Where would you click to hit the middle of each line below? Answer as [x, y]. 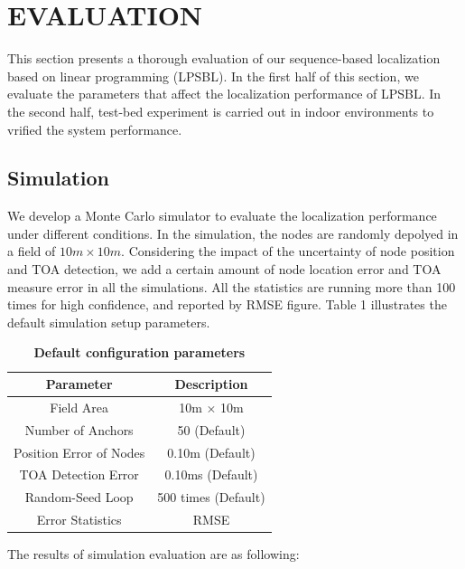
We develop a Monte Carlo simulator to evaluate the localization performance [222, 216]
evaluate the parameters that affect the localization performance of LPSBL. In [224, 94]
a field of [32, 251]
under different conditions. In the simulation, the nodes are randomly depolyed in [233, 233]
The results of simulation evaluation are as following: [153, 554]
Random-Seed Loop [79, 497]
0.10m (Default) [211, 452]
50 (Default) [211, 429]
